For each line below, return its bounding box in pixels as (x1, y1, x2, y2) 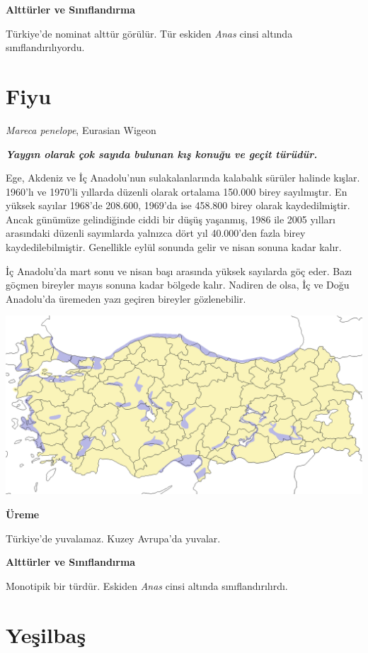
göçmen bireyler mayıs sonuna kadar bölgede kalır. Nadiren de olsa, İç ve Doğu (6, 277, 350, 292)
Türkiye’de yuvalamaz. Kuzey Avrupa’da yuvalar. (6, 530, 221, 545)
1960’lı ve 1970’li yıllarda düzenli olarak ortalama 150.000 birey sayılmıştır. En (6, 184, 347, 199)
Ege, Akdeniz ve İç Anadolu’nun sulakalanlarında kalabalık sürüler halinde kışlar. (6, 170, 360, 185)
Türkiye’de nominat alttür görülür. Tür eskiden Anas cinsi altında (6, 26, 293, 40)
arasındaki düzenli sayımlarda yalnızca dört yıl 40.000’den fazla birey (6, 225, 306, 240)
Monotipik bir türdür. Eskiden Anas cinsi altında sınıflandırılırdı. (6, 578, 288, 593)
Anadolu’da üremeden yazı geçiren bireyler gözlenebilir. (6, 291, 246, 306)
